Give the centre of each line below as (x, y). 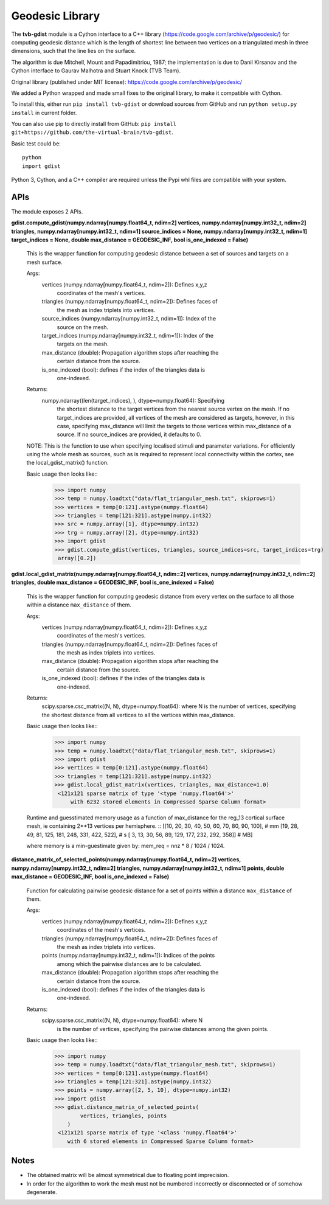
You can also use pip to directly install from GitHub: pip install (94, 124)
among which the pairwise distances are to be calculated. (129, 964)
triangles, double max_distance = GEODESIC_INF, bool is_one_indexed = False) (113, 582)
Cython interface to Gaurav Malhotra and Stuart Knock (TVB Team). (96, 71)
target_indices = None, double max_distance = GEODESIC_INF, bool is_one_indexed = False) (130, 240)
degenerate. (42, 1192)
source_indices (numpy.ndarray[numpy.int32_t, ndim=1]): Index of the (129, 319)
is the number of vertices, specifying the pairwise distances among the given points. (163, 1029)
